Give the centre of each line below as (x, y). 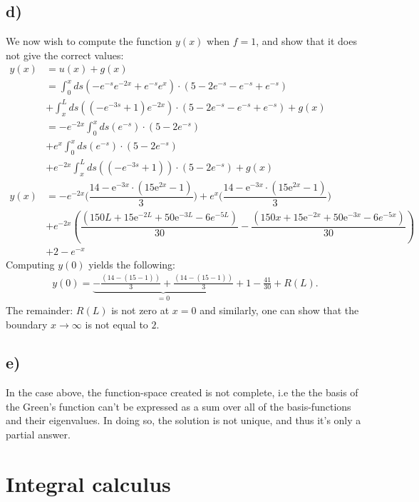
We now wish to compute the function (89, 41)
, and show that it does (306, 41)
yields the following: (132, 264)
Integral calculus (88, 483)
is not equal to (117, 324)
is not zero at (140, 310)
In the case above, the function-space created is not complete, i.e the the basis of (182, 392)
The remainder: (40, 310)
